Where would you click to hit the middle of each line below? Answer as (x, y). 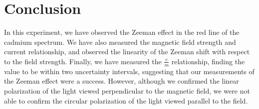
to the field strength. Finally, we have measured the (83, 61)
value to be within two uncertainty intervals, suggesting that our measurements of (129, 71)
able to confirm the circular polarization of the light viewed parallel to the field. (126, 100)
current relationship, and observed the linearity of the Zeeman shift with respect (127, 52)
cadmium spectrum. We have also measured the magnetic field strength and (120, 42)
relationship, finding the (208, 61)
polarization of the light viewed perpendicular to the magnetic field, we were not (127, 90)
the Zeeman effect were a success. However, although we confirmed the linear (122, 81)
